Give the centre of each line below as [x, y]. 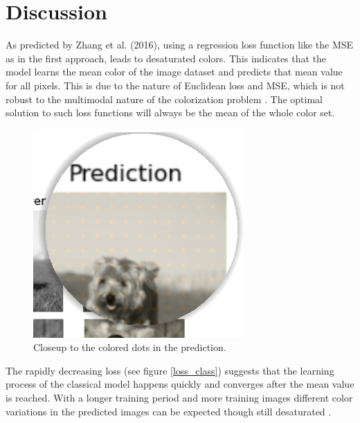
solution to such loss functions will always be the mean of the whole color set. [170, 112]
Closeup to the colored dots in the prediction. [130, 347]
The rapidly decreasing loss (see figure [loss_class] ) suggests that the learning [170, 370]
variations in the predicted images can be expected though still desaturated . [169, 411]
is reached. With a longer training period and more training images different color [179, 398]
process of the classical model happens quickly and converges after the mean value [180, 384]
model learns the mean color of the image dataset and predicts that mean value [174, 72]
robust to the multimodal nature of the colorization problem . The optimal [164, 99]
